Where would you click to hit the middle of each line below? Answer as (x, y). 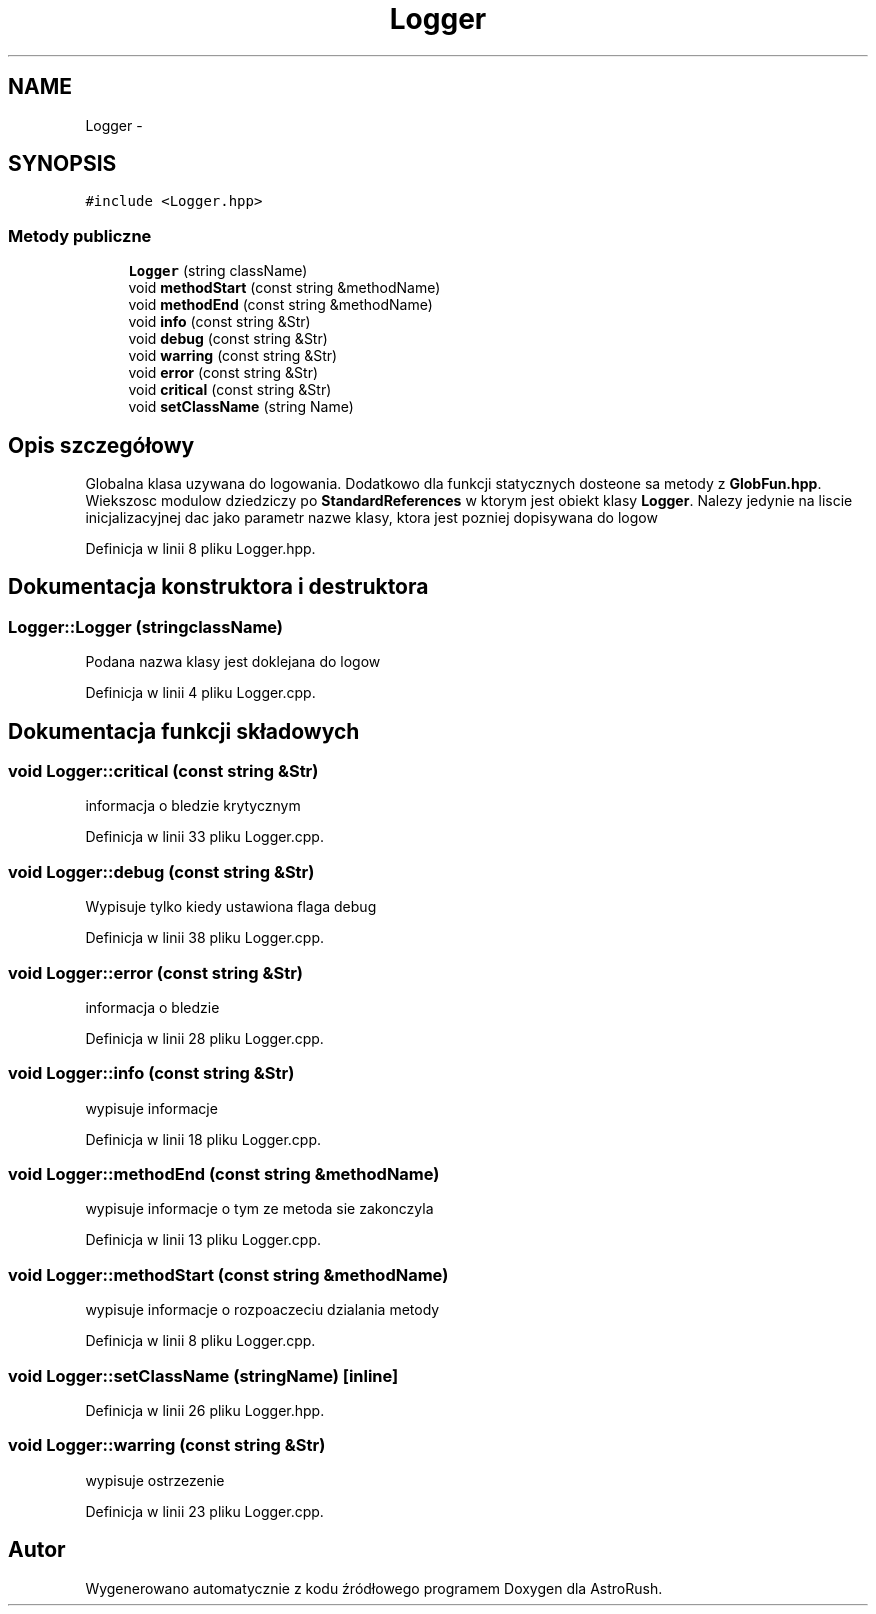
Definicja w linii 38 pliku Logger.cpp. (204, 938)
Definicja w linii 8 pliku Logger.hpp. (200, 549)
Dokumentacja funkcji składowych (184, 731)
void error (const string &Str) (223, 373)
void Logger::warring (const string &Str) (167, 1445)
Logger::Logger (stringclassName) (146, 626)
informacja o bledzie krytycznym (193, 806)
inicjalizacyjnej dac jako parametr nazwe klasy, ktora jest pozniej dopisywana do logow (371, 518)
